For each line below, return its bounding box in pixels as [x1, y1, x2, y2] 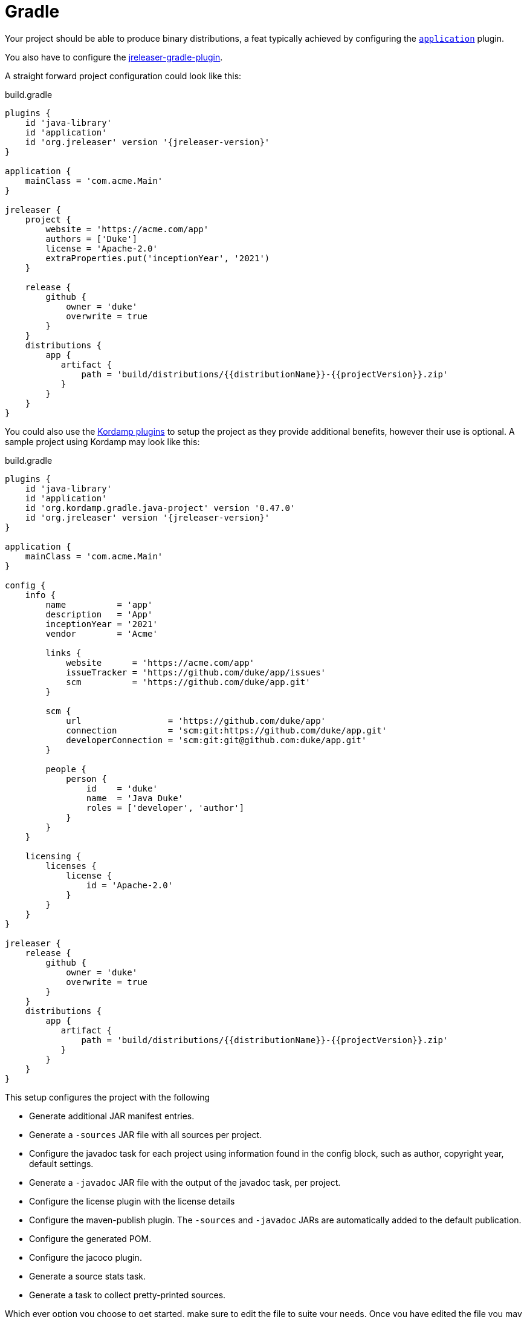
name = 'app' [45, 599, 153, 610]
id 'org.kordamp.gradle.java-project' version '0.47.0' [25, 502, 296, 513]
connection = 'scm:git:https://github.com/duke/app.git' [66, 725, 387, 735]
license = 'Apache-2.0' [45, 243, 158, 253]
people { [45, 764, 86, 774]
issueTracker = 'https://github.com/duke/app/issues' [66, 667, 326, 677]
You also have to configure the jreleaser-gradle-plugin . [5, 51, 223, 62]
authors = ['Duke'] [45, 233, 138, 244]
